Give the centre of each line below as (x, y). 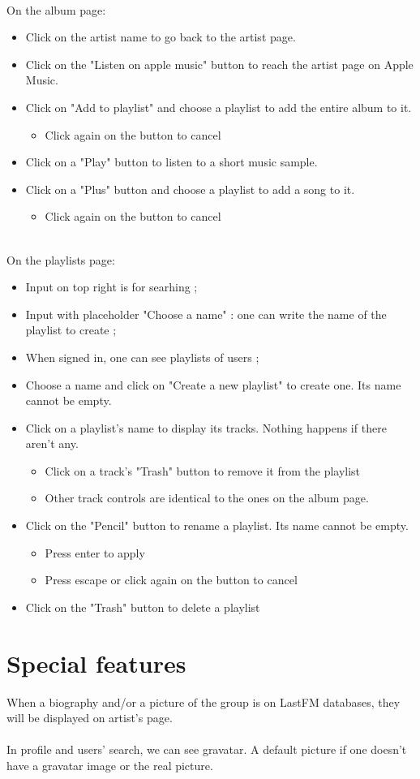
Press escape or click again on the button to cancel (171, 580)
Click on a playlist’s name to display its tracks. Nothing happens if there (206, 427)
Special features (96, 663)
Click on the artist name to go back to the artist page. (161, 37)
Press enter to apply (95, 552)
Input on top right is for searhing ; (111, 287)
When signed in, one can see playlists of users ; (142, 357)
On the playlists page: (61, 259)
